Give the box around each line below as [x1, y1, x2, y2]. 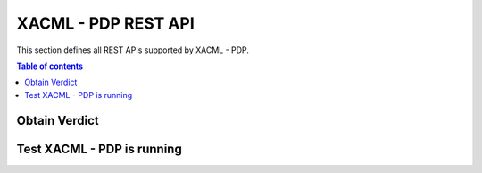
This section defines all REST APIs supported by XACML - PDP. [16, 45, 250, 55]
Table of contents [16, 61, 84, 71]
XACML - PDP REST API [16, 13, 195, 33]
